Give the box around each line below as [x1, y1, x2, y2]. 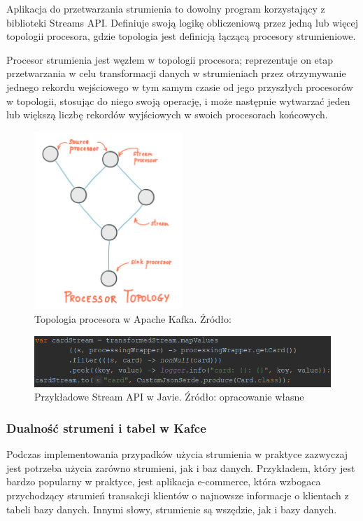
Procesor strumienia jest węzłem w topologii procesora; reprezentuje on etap [6, 52, 334, 67]
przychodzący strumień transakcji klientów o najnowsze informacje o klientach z [6, 487, 349, 502]
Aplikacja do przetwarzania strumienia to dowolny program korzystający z [6, 1, 325, 15]
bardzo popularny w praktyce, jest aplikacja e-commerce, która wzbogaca [6, 474, 321, 489]
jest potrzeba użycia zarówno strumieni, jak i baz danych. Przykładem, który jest [6, 460, 355, 475]
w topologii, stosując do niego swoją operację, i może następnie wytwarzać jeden [6, 93, 350, 108]
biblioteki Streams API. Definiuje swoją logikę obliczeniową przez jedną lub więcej [6, 15, 359, 29]
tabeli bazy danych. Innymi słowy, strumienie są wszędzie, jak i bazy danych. [6, 501, 337, 516]
